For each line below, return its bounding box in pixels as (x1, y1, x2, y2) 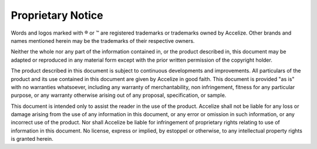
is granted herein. (11, 136, 54, 143)
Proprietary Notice (11, 9, 103, 22)
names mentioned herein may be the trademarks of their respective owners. (11, 37, 195, 44)
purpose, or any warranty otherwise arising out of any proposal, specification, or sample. (11, 92, 227, 99)
